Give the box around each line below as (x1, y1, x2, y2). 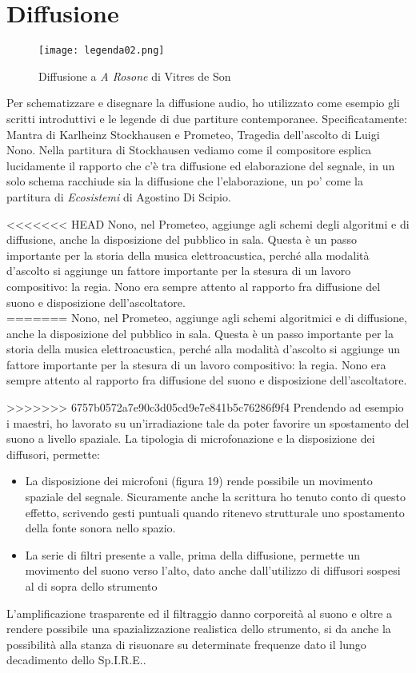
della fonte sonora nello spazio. (25, 520, 176, 536)
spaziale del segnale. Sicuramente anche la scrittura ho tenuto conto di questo (25, 488, 406, 505)
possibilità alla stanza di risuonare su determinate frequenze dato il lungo (6, 635, 366, 652)
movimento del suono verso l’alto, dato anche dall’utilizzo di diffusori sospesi (25, 562, 401, 579)
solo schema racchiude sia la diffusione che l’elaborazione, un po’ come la (6, 173, 364, 189)
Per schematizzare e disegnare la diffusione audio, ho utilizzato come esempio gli (6, 94, 400, 111)
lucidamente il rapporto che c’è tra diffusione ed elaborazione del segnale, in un (6, 157, 395, 173)
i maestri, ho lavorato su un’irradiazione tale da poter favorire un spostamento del (6, 414, 410, 431)
